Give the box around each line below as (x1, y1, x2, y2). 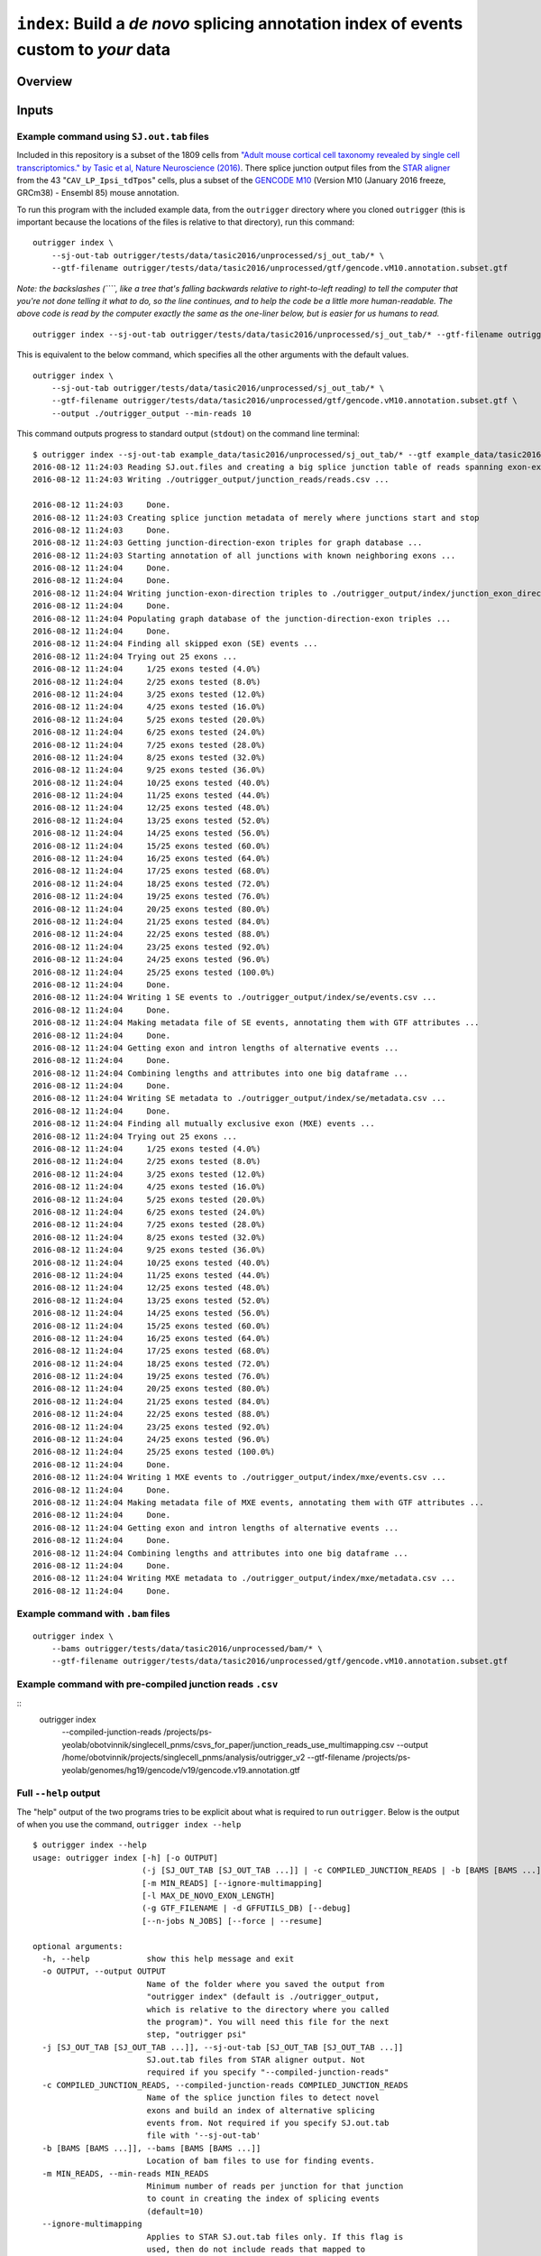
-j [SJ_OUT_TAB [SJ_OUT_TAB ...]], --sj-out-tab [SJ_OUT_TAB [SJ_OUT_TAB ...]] (41, 2042, 404, 2052)
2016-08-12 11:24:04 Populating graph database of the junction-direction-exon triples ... (32, 614, 451, 624)
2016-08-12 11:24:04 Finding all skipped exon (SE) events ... (32, 639, 318, 649)
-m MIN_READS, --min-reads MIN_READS (41, 2168, 209, 2178)
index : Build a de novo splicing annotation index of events (16, 14, 463, 33)
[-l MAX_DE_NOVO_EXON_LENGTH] (141, 1891, 275, 1901)
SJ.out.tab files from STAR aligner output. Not (146, 2055, 366, 2066)
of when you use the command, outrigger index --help (16, 1819, 242, 1830)
